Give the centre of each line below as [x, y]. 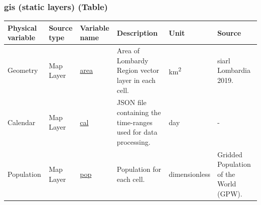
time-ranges [135, 122]
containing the [139, 112]
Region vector [138, 70]
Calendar [22, 122]
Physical [22, 27]
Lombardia [234, 70]
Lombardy [133, 60]
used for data [137, 132]
